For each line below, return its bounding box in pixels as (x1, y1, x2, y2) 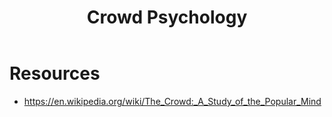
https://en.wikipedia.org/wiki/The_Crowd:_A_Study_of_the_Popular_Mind (23, 95, 322, 107)
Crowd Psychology (86, 6, 248, 29)
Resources (9, 62, 101, 85)
